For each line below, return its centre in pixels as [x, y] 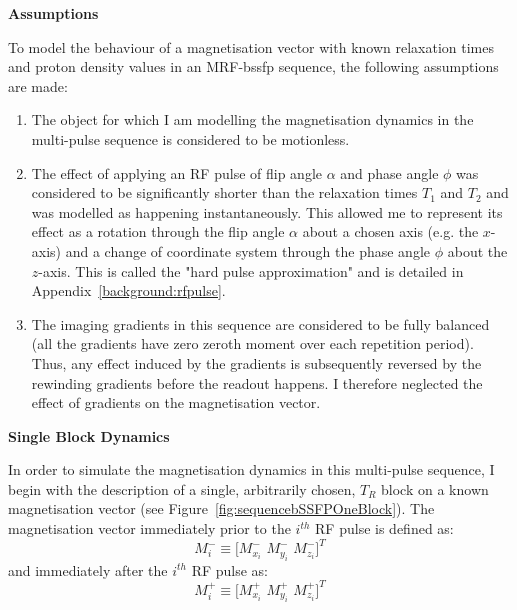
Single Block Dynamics [89, 435]
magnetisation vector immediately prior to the [149, 528]
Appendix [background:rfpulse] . [128, 290]
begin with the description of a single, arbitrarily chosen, [182, 488]
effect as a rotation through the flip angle [158, 231]
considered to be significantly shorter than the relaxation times [224, 192]
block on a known [435, 488]
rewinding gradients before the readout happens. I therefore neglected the [257, 382]
